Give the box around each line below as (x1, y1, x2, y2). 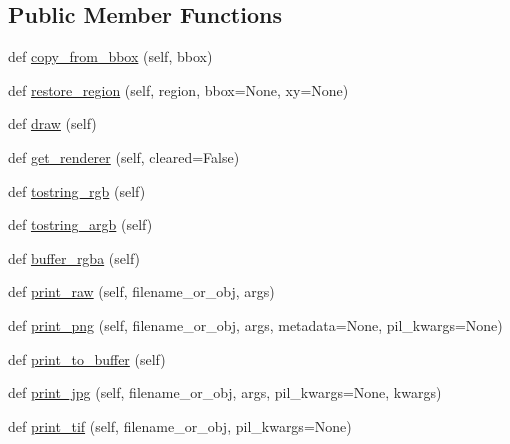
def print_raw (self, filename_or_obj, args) (8, 281, 275, 302)
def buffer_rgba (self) (8, 247, 141, 268)
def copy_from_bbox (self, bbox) (8, 46, 213, 67)
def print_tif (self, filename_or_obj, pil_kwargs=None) (8, 415, 352, 436)
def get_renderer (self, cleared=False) (8, 146, 240, 167)
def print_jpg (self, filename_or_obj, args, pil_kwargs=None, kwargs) (8, 382, 442, 403)
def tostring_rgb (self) (8, 180, 146, 201)
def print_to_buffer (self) (8, 348, 166, 369)
